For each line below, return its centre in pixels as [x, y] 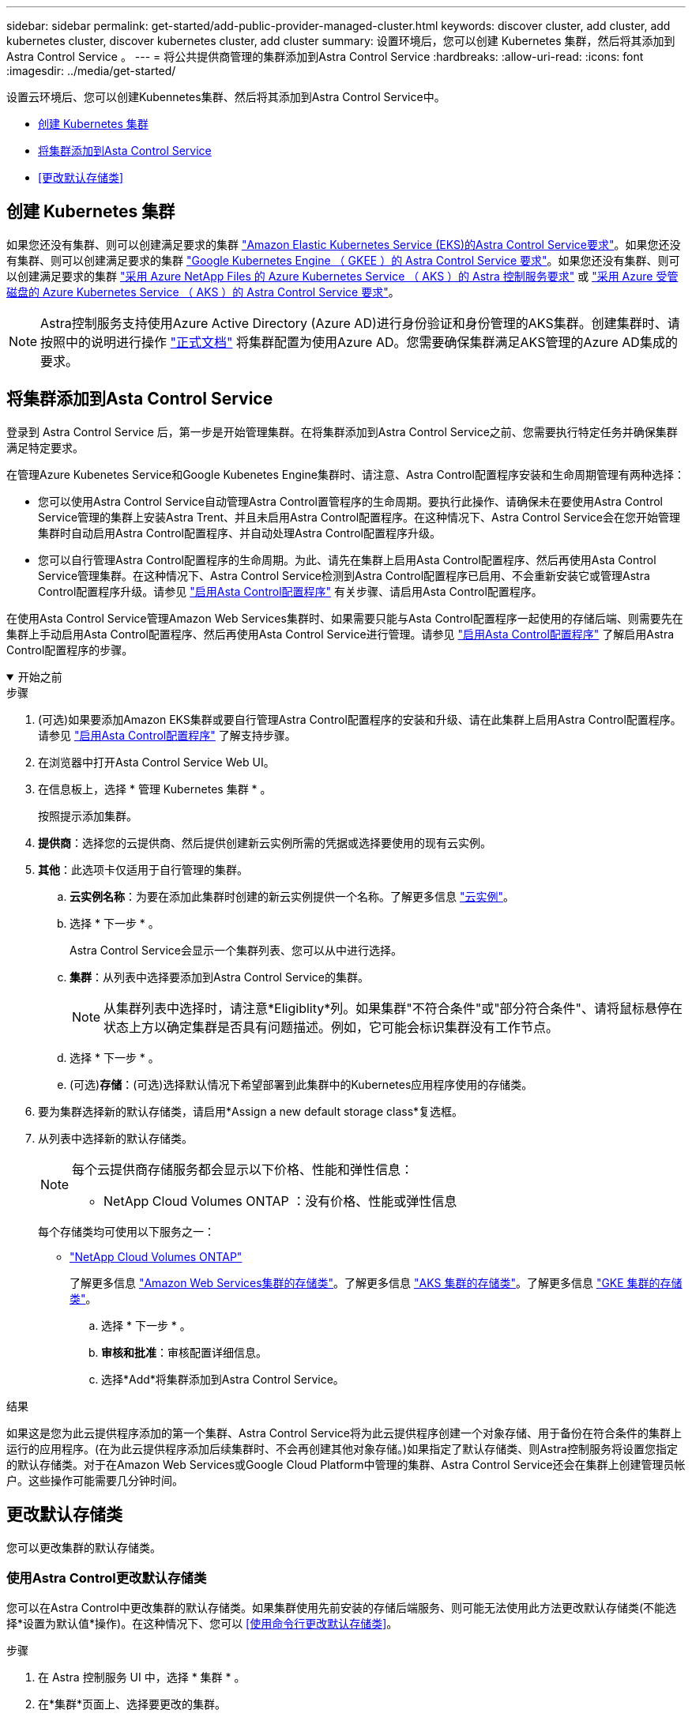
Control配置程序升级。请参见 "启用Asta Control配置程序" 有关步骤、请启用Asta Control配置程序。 [290, 591]
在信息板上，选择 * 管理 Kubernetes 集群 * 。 [155, 789]
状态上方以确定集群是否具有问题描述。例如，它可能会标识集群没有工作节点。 [331, 1027]
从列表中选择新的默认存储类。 [115, 1138]
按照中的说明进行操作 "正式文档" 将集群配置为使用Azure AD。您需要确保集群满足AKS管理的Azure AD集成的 [359, 342]
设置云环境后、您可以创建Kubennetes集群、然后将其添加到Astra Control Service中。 [226, 97]
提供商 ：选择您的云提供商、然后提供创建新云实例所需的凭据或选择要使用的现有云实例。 [265, 842]
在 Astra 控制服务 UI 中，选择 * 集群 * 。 [142, 1677]
